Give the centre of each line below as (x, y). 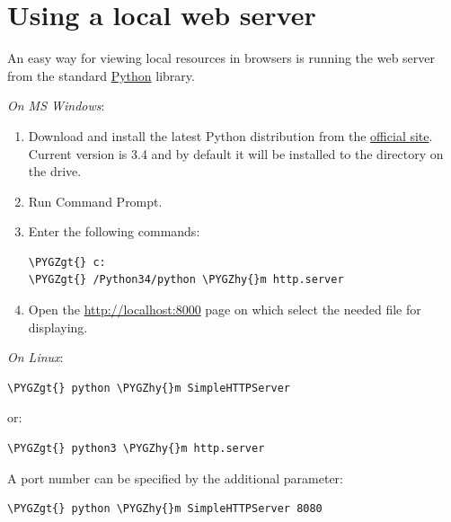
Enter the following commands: (114, 231)
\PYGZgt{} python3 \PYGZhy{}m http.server (136, 449)
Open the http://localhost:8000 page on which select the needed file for (225, 310)
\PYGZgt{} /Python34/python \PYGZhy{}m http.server (186, 280)
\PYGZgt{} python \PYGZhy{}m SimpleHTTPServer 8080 (165, 509)
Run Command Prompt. (95, 201)
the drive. (55, 171)
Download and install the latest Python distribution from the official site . (230, 135)
